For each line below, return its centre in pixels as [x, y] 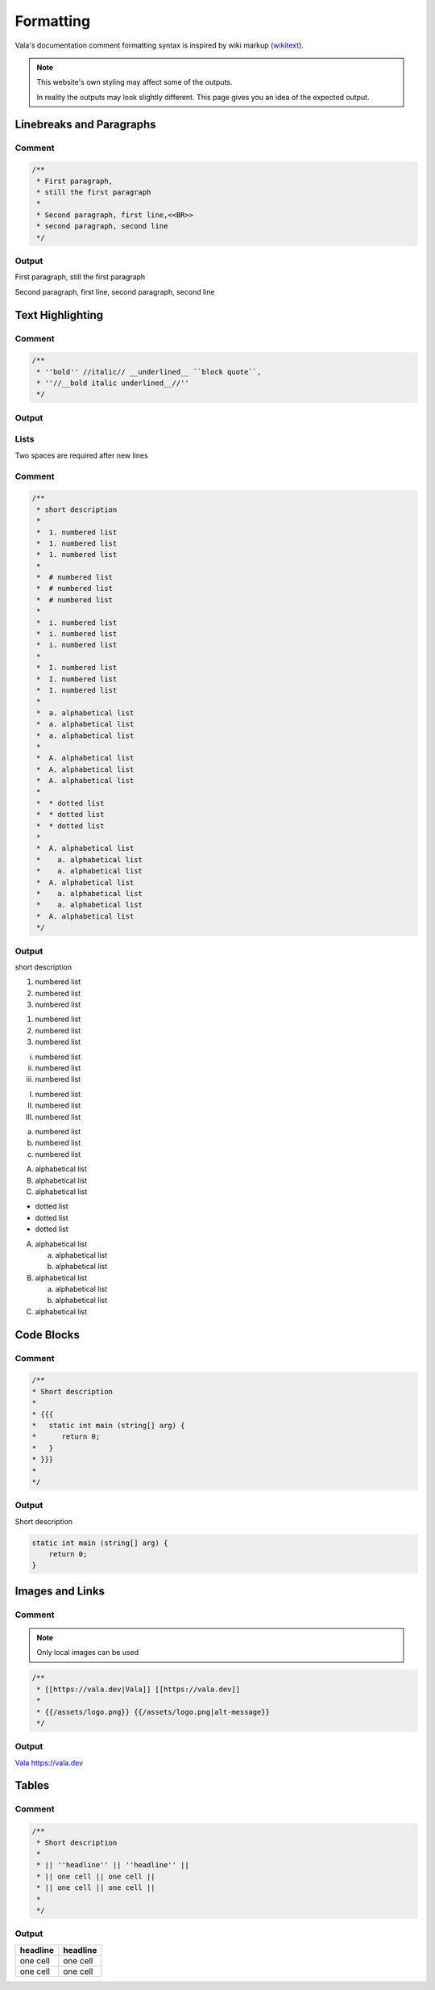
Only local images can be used [88, 1653]
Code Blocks [47, 1335]
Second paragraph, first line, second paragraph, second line [115, 291]
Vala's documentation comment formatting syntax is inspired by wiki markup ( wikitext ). [159, 45]
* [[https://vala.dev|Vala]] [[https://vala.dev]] [139, 1689]
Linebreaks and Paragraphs [85, 124]
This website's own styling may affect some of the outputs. [135, 82]
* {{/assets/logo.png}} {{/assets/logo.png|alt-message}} [153, 1712]
